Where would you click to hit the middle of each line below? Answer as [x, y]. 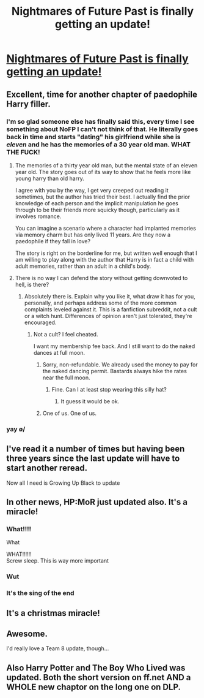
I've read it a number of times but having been [96, 449]
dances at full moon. [59, 352]
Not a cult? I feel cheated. [66, 334]
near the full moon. [66, 377]
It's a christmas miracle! [53, 613]
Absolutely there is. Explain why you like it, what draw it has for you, [110, 296]
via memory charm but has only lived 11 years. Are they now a [93, 235]
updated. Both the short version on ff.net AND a [99, 677]
